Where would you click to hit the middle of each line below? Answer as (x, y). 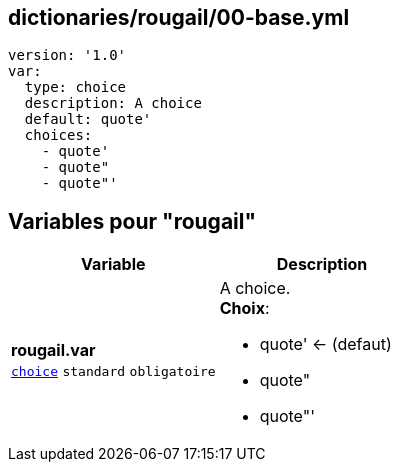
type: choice (75, 87)
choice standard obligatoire (113, 372)
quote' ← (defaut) (325, 344)
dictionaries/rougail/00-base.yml (179, 17)
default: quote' (88, 119)
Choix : (244, 308)
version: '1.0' (67, 55)
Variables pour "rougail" (132, 221)
